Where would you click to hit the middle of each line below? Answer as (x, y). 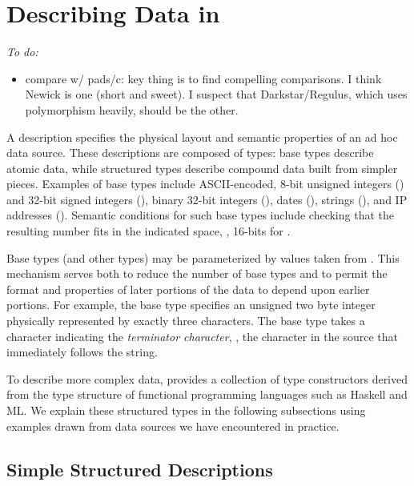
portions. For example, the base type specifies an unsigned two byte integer (191, 305)
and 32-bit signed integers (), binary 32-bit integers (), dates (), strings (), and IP (207, 199)
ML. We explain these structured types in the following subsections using (186, 410)
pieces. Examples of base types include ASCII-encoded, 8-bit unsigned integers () (205, 184)
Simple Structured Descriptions (140, 469)
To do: (22, 52)
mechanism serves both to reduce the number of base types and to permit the (197, 273)
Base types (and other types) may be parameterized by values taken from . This (203, 257)
